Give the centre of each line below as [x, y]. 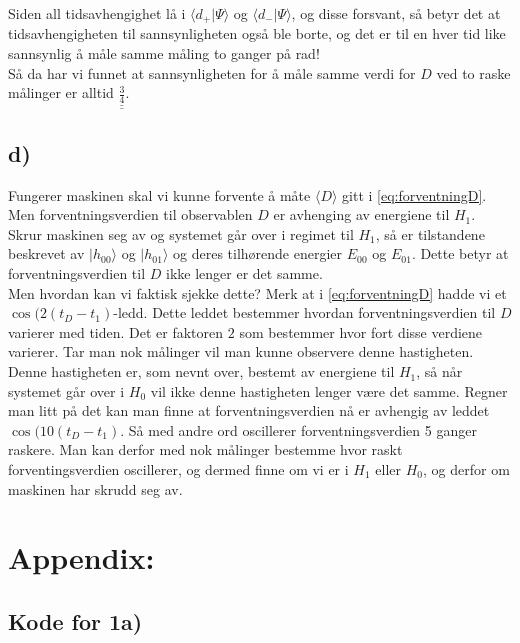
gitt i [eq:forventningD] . [414, 194]
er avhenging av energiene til [361, 214]
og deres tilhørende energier [258, 253]
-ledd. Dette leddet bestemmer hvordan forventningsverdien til [304, 312]
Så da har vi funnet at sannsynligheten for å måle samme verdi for [212, 72]
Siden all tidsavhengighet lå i [97, 13]
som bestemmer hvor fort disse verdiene [361, 331]
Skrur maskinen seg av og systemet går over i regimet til [181, 233]
